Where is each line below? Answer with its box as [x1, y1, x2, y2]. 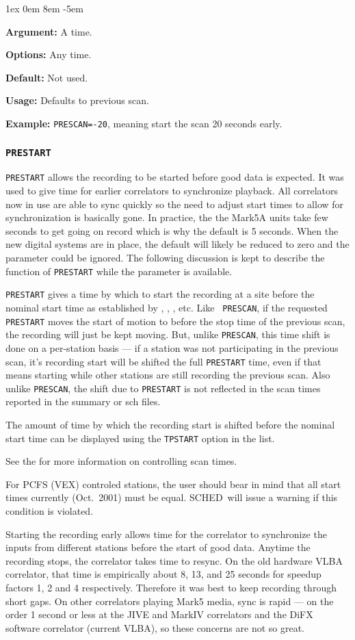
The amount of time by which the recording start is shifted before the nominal [5, 418, 335, 431]
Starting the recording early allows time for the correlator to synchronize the [5, 526, 327, 541]
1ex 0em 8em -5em [5, 1, 83, 15]
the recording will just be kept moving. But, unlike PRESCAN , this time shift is [5, 327, 330, 342]
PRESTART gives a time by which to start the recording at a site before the [5, 287, 315, 301]
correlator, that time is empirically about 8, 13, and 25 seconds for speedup [5, 567, 321, 581]
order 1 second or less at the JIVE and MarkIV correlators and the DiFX [5, 607, 313, 622]
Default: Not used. [5, 70, 88, 84]
